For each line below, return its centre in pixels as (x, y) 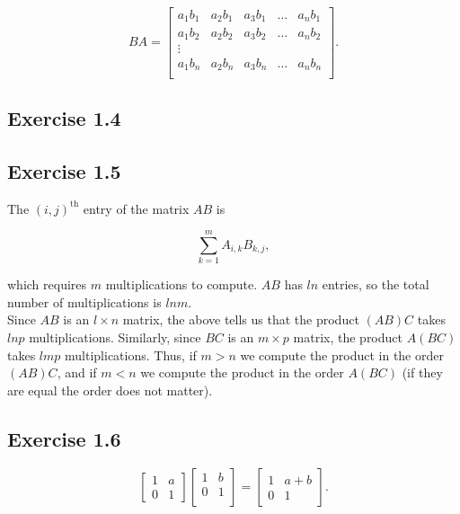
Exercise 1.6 (64, 438)
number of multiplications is (84, 301)
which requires (47, 284)
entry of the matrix (136, 208)
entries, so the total (376, 284)
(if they (422, 372)
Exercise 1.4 (64, 117)
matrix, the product (348, 337)
